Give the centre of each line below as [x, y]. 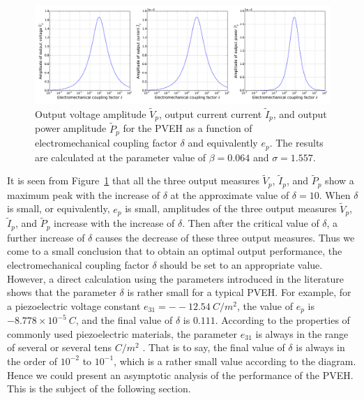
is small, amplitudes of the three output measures [231, 208]
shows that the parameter [62, 292]
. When [335, 194]
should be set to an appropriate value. [241, 264]
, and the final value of [124, 320]
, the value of [265, 305]
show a [340, 180]
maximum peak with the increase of [84, 194]
